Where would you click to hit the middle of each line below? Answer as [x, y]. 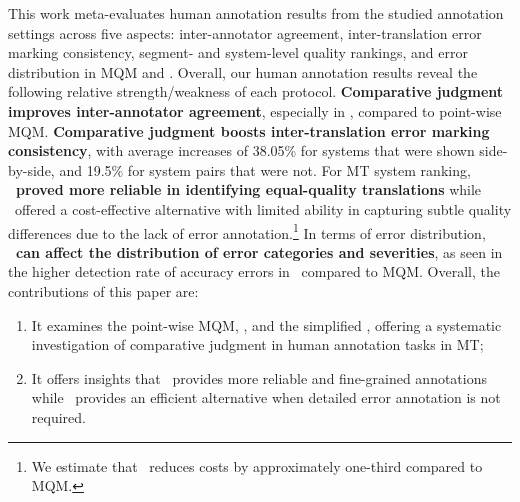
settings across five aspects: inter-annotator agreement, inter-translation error [245, 32]
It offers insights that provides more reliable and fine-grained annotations [259, 377]
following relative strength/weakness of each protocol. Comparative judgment [256, 91]
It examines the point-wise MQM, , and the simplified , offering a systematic [266, 324]
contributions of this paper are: [103, 290]
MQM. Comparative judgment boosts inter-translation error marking [249, 130]
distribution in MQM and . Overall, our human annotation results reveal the [243, 71]
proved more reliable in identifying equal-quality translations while [249, 189]
